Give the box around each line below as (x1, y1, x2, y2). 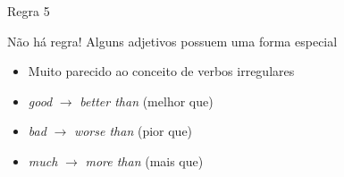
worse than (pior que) (73, 122, 193, 140)
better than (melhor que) (80, 91, 214, 110)
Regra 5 (7, 2, 50, 20)
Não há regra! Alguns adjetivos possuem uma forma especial (7, 31, 338, 50)
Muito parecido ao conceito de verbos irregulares (28, 62, 295, 80)
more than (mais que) (85, 151, 204, 170)
